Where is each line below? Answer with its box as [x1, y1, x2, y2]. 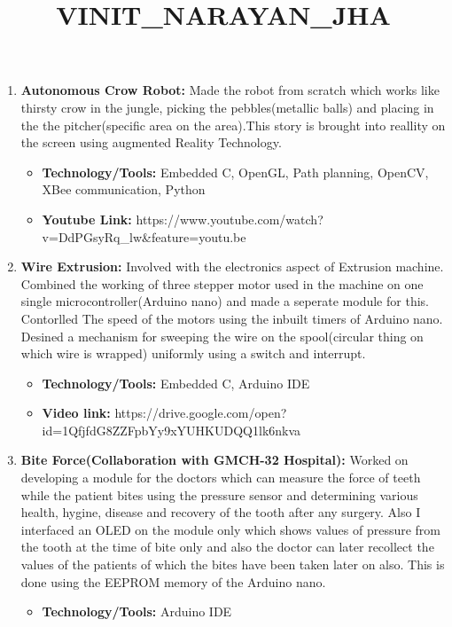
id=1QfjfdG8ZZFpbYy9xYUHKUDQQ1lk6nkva [42, 420, 301, 439]
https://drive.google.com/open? [114, 404, 287, 422]
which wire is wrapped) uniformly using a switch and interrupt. [20, 344, 366, 363]
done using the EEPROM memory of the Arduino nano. [20, 572, 326, 591]
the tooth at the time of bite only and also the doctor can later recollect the [20, 537, 434, 556]
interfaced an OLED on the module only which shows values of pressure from [20, 520, 441, 538]
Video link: [42, 404, 111, 422]
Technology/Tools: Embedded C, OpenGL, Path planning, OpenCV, [42, 162, 429, 181]
